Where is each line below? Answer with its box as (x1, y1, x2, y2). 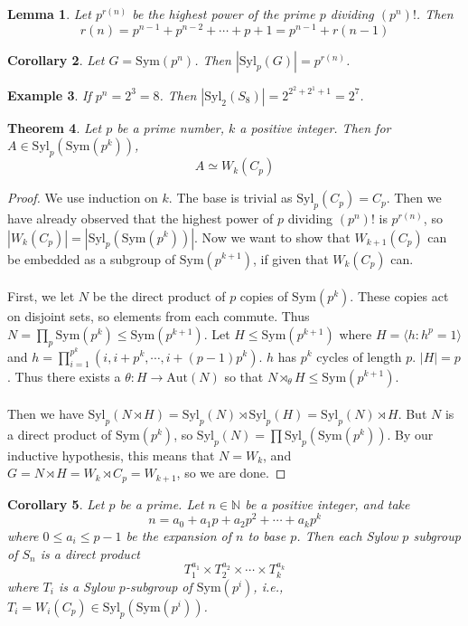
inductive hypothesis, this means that (7, 445, 215, 464)
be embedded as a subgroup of (7, 249, 176, 268)
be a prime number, (117, 118, 225, 137)
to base (248, 526, 286, 545)
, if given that (252, 249, 329, 268)
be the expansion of (126, 526, 231, 545)
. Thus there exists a (7, 366, 121, 385)
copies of (239, 287, 288, 306)
